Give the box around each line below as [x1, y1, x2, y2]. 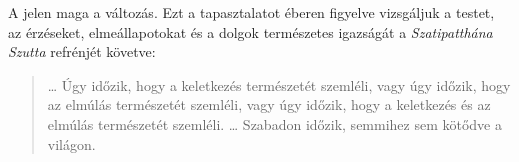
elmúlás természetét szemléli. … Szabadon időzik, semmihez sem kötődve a [47, 113, 502, 134]
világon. [47, 133, 96, 154]
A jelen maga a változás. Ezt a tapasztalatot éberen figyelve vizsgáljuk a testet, [8, 2, 495, 22]
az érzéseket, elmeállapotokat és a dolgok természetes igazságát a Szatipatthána [8, 21, 493, 42]
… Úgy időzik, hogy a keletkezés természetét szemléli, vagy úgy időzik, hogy [47, 74, 511, 95]
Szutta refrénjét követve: [8, 41, 156, 62]
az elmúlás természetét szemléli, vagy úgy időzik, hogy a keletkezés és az [47, 94, 491, 115]
